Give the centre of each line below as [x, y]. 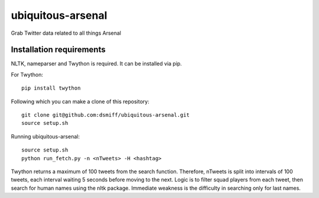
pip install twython [51, 88]
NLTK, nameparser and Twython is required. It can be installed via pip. [97, 64]
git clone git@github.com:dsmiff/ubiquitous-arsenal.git [106, 115]
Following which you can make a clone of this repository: [80, 101]
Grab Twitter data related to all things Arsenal [66, 33]
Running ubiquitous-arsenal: [45, 136]
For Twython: [27, 74]
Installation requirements [58, 50]
